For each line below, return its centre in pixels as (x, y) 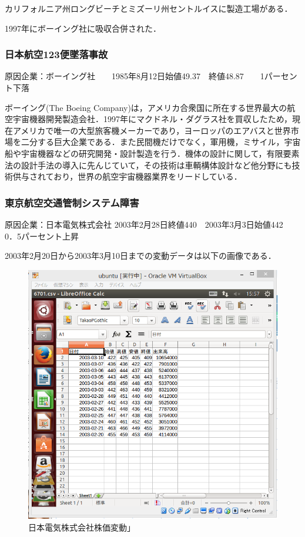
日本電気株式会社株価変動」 (82, 527)
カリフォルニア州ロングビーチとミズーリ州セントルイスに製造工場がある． (149, 8)
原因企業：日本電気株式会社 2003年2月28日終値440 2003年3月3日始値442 (144, 224)
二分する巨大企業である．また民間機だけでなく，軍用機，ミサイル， (152, 142)
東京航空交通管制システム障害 (72, 202)
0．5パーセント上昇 (42, 236)
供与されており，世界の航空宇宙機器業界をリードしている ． (127, 176)
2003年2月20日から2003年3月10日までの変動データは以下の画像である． (140, 256)
